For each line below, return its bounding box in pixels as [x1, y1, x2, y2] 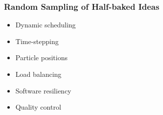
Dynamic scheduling [15, 20, 76, 30]
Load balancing [15, 69, 62, 79]
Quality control [15, 102, 61, 112]
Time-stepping [15, 36, 59, 46]
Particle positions [15, 52, 68, 63]
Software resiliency [15, 85, 71, 95]
